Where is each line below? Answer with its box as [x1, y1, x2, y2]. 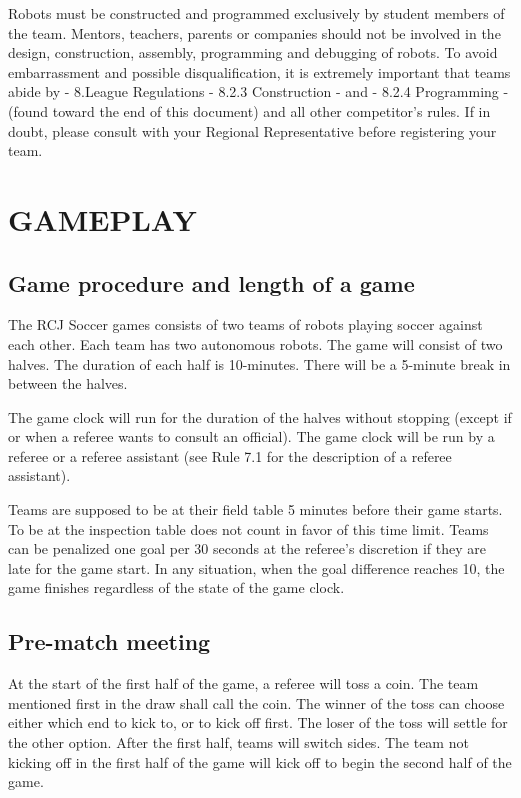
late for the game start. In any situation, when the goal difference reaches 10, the [8, 557, 505, 578]
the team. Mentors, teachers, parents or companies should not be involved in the [8, 22, 501, 43]
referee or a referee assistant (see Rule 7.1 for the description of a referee [8, 445, 452, 466]
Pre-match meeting [8, 626, 211, 657]
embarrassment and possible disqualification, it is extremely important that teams [8, 61, 511, 82]
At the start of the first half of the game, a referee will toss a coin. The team [8, 673, 479, 694]
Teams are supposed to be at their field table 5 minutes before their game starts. [8, 499, 503, 520]
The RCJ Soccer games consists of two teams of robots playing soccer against [8, 314, 483, 335]
